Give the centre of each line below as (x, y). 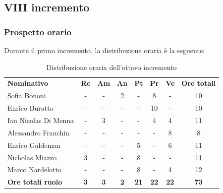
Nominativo (28, 83)
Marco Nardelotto (34, 169)
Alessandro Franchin (38, 132)
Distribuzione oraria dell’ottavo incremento (111, 67)
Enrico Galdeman (34, 145)
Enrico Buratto (30, 108)
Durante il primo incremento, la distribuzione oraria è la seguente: (105, 50)
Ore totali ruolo (35, 182)
